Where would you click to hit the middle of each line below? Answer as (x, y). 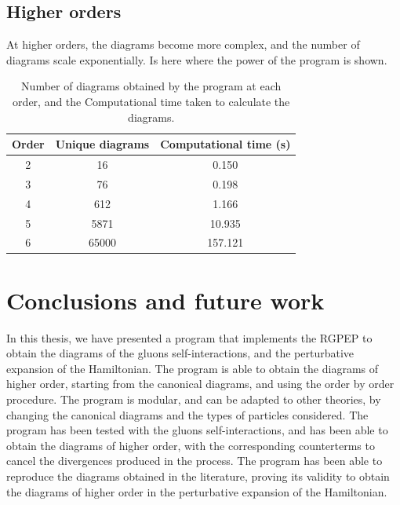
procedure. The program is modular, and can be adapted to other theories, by (194, 399)
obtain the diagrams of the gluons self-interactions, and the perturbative (180, 353)
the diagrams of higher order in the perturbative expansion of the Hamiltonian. (197, 491)
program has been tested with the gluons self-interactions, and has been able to (197, 430)
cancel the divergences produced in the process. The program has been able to (195, 461)
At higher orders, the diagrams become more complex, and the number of (183, 44)
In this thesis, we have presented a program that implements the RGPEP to (189, 337)
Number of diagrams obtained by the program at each (151, 86)
